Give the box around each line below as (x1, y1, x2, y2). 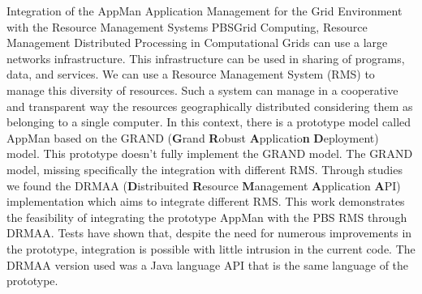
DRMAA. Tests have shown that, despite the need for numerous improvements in (6, 224, 412, 241)
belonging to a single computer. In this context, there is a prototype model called (6, 113, 411, 130)
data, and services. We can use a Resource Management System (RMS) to (6, 66, 375, 83)
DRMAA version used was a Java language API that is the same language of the (6, 256, 409, 273)
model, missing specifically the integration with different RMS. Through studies (6, 160, 403, 177)
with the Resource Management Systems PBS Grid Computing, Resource (6, 18, 368, 35)
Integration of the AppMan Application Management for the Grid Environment (6, 2, 403, 19)
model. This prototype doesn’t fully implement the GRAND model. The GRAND (6, 145, 413, 162)
